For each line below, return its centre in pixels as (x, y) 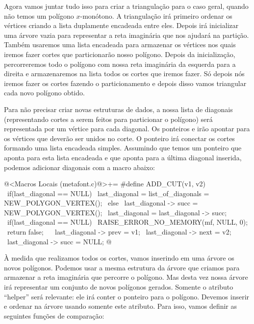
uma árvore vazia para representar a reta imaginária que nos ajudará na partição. (127, 35)
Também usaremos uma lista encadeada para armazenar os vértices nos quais (120, 44)
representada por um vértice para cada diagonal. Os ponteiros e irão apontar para (127, 129)
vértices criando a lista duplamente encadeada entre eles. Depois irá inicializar (121, 25)
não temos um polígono (39, 15)
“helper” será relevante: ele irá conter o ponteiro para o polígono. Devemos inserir (127, 296)
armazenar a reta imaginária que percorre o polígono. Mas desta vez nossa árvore (126, 277)
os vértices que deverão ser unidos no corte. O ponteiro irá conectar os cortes (119, 138)
